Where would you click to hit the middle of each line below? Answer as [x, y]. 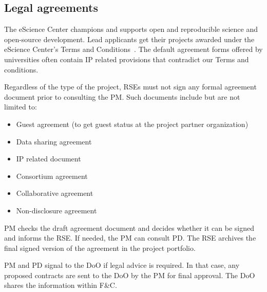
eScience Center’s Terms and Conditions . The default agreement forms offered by [133, 49]
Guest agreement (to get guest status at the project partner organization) [132, 124]
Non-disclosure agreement [56, 210]
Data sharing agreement [54, 141]
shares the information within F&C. [61, 285]
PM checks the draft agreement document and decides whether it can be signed [129, 227]
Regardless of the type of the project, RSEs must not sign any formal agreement [130, 87]
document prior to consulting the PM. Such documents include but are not [122, 96]
